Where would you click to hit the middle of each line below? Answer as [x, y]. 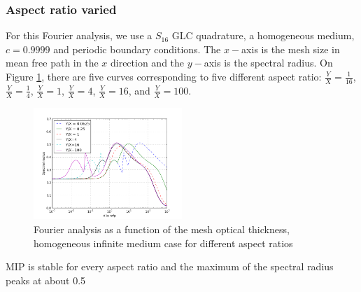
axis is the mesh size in [291, 49]
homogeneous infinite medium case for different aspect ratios [163, 243]
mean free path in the [52, 63]
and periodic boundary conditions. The [137, 49]
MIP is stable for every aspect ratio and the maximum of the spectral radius [170, 266]
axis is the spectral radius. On [268, 63]
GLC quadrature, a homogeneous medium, [263, 35]
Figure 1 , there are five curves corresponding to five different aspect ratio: [164, 76]
